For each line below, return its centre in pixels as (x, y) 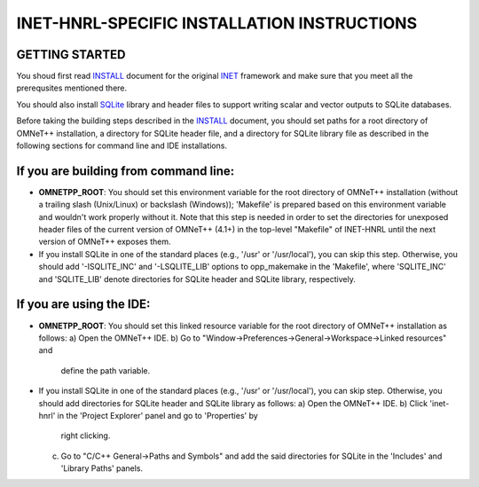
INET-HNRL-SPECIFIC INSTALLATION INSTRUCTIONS (216, 23)
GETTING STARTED (71, 55)
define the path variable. (106, 370)
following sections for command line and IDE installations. (122, 145)
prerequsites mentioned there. (72, 88)
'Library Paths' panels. (102, 468)
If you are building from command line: (126, 171)
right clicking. (86, 436)
